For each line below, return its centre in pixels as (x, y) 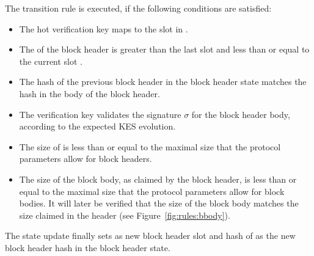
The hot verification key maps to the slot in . (104, 28)
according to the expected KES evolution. (97, 126)
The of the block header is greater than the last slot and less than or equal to (164, 49)
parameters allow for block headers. (86, 159)
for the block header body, (241, 114)
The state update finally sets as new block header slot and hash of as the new (150, 236)
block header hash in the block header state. (88, 247)
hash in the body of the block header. (89, 93)
